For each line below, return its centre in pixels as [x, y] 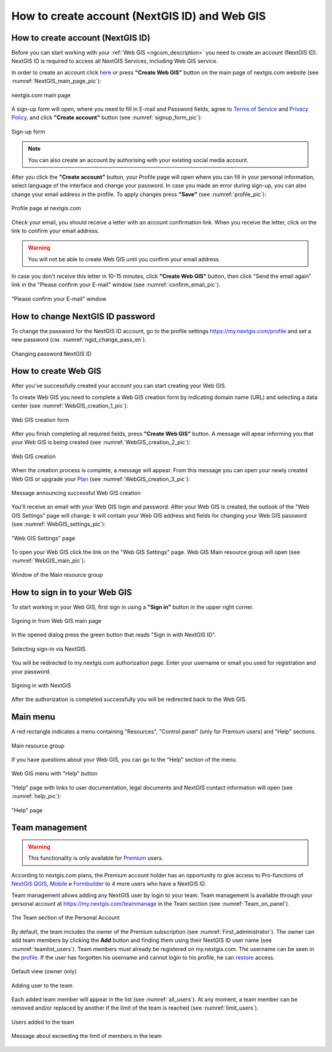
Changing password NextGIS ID [51, 354]
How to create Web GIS [56, 371]
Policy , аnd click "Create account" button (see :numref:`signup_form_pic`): [107, 117]
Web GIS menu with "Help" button [54, 773]
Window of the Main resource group [57, 574]
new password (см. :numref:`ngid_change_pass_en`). [79, 340]
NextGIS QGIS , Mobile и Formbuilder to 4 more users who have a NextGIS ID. [109, 884]
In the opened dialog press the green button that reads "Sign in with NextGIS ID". [114, 635]
